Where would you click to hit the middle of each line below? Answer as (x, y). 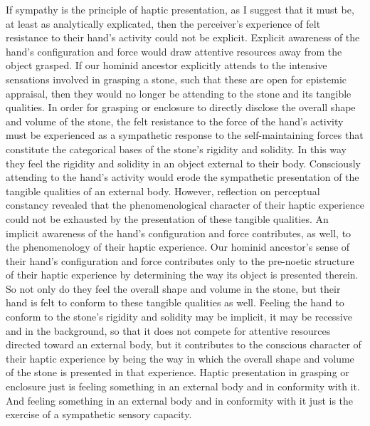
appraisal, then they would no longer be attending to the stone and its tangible (179, 93)
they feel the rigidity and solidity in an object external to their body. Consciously (183, 163)
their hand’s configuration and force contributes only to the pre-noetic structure (180, 260)
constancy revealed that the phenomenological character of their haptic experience (185, 205)
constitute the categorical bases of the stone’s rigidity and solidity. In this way (176, 149)
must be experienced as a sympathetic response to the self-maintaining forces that (185, 135)
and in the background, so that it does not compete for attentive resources (168, 330)
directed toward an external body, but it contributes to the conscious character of (184, 344)
